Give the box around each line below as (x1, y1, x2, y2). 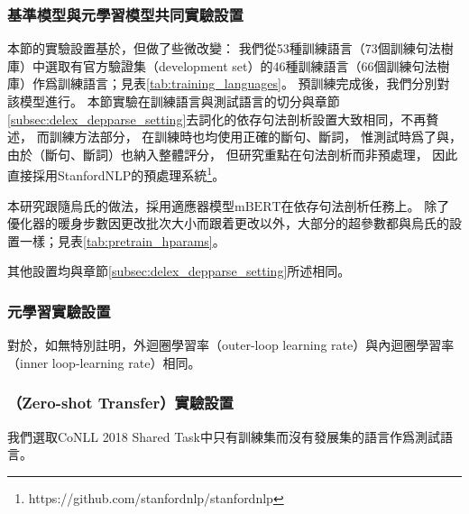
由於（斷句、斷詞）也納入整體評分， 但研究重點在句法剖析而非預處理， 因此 (7, 144, 458, 163)
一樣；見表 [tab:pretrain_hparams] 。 (19, 231, 225, 250)
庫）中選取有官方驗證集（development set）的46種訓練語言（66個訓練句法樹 (7, 56, 450, 75)
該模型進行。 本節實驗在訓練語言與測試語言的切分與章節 (7, 92, 340, 110)
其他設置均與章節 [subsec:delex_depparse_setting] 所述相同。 (7, 262, 351, 280)
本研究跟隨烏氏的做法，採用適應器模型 (7, 196, 234, 215)
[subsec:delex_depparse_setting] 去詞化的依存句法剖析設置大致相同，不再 (7, 109, 427, 128)
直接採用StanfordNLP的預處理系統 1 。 (7, 163, 225, 185)
